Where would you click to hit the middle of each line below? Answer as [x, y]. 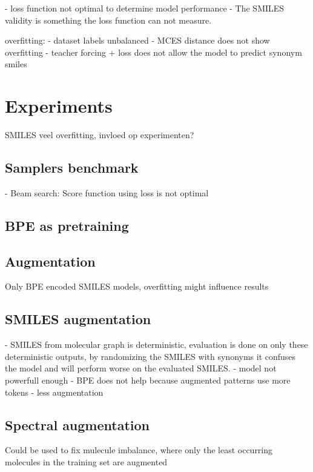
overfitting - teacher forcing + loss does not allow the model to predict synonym [153, 52]
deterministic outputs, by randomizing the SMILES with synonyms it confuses [150, 356]
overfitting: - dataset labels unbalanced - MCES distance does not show [137, 40]
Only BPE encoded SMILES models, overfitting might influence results [137, 286]
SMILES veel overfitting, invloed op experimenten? [100, 135]
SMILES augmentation [78, 319]
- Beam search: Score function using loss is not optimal [107, 192]
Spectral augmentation [77, 424]
